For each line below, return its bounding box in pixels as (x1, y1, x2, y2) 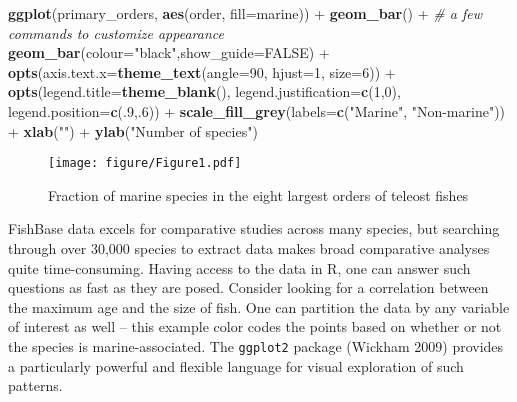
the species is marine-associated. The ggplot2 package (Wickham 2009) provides (8, 335, 504, 356)
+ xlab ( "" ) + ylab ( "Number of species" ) (8, 120, 258, 141)
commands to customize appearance (8, 22, 224, 43)
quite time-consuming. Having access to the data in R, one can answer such (8, 257, 471, 278)
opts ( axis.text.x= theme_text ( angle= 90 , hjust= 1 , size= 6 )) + (8, 61, 396, 82)
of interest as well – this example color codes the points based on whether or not (8, 316, 502, 337)
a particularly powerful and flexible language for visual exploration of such (8, 355, 464, 376)
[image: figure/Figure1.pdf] (48, 156, 242, 171)
